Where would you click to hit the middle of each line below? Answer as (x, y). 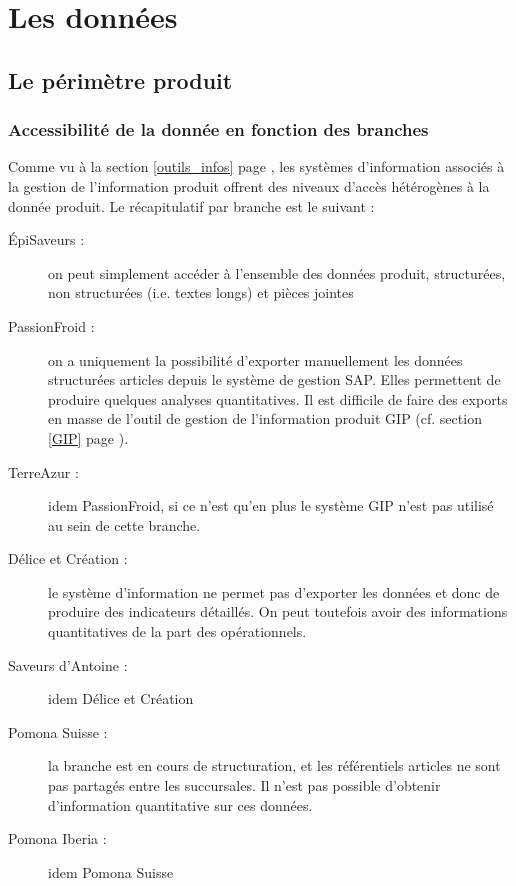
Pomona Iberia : (57, 838)
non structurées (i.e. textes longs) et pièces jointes (201, 292)
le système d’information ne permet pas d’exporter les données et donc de (274, 591)
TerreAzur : (43, 471)
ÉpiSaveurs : (46, 239)
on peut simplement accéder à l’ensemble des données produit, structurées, (277, 272)
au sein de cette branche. (124, 524)
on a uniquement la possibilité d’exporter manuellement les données (255, 359)
